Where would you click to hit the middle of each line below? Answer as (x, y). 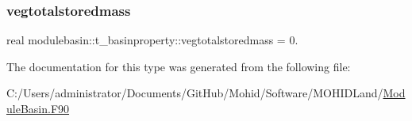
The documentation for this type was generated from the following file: (179, 66)
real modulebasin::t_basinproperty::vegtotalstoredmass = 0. (152, 40)
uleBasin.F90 (38, 108)
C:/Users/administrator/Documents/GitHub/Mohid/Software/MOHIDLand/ (195, 93)
